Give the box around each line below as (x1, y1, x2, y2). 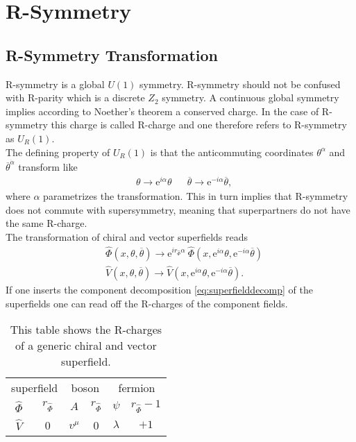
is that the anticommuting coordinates (150, 144, 314, 159)
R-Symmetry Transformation (6, 44, 219, 65)
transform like (18, 160, 78, 174)
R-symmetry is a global (6, 76, 105, 91)
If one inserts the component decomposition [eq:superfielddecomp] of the (6, 282, 313, 297)
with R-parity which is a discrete (6, 90, 145, 105)
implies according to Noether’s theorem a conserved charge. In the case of (6, 103, 319, 118)
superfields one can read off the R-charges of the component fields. (6, 296, 288, 310)
